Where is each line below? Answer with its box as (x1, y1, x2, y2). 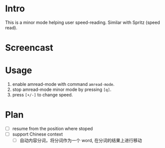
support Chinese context (12, 131, 63, 137)
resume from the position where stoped (12, 126, 93, 132)
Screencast (5, 42, 53, 54)
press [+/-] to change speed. (12, 92, 73, 98)
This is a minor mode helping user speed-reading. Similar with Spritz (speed (5, 19, 161, 25)
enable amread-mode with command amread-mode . (12, 81, 115, 87)
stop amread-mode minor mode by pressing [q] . (12, 86, 112, 92)
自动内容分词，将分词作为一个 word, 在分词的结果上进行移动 (19, 138, 142, 144)
